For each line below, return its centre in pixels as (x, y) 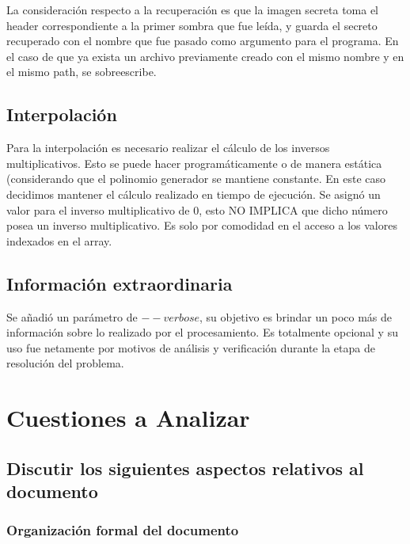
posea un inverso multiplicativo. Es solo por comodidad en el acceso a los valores (202, 225)
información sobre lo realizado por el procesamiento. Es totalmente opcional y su (202, 332)
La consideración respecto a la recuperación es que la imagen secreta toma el (193, 10)
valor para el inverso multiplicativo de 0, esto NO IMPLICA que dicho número (197, 209)
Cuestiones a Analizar (128, 418)
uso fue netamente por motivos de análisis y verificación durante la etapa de (191, 347)
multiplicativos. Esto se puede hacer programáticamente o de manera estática (194, 163)
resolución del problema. (65, 363)
